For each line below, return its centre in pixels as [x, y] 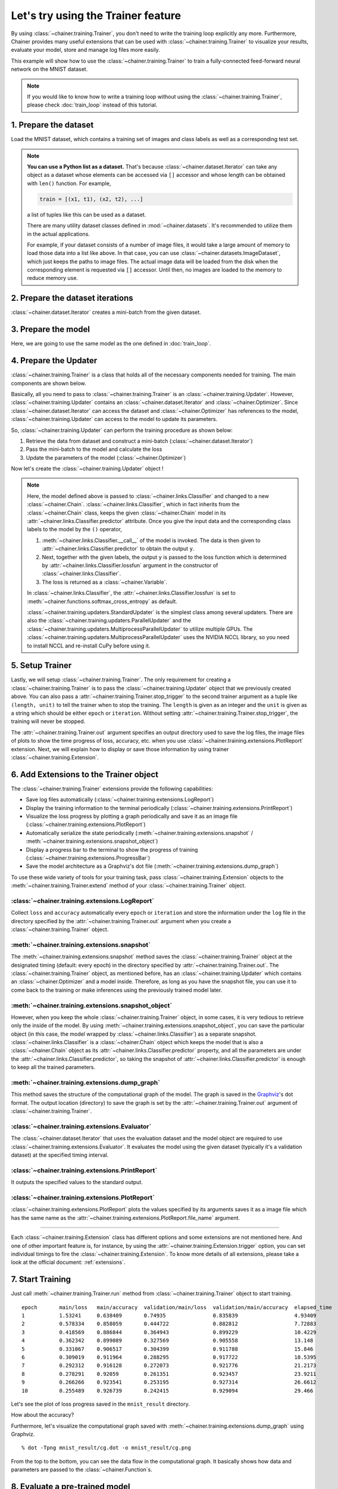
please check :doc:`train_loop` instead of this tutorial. [92, 105]
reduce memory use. [53, 278]
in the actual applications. [59, 234]
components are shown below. [48, 383]
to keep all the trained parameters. [53, 1067]
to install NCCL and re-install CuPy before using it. [89, 646]
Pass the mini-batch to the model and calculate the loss [94, 449]
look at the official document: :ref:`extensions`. [68, 1262]
